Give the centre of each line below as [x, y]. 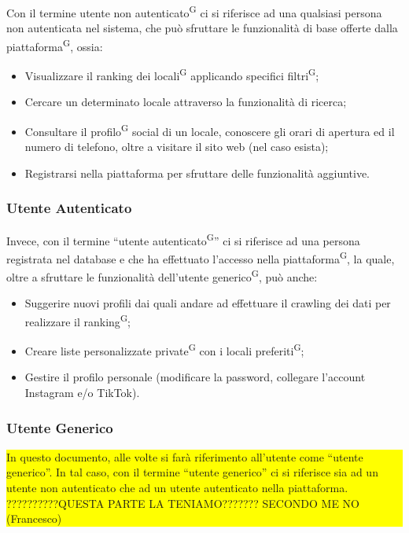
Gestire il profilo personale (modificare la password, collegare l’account [195, 377]
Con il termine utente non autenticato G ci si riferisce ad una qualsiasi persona [194, 11]
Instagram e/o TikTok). [82, 393]
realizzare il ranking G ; [77, 320]
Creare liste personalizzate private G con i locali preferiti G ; [164, 349]
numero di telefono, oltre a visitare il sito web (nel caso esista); [177, 147]
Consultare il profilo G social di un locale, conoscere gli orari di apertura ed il [210, 130]
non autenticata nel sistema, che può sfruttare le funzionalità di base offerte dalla [202, 28]
